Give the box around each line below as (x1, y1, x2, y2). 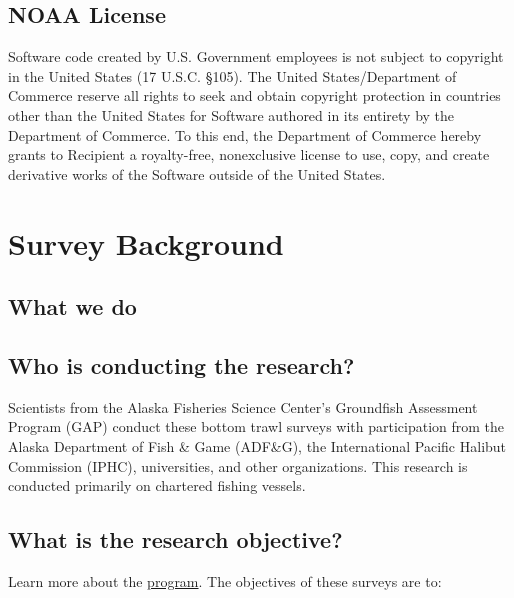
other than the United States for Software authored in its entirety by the (8, 104, 455, 125)
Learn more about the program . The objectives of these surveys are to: (8, 570, 442, 591)
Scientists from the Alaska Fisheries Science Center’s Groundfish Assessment (8, 396, 478, 417)
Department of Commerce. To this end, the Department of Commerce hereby (8, 124, 482, 145)
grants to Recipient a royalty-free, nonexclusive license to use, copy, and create (8, 144, 490, 165)
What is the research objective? (8, 524, 343, 555)
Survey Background (8, 222, 284, 263)
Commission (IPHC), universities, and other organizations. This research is (8, 455, 468, 476)
